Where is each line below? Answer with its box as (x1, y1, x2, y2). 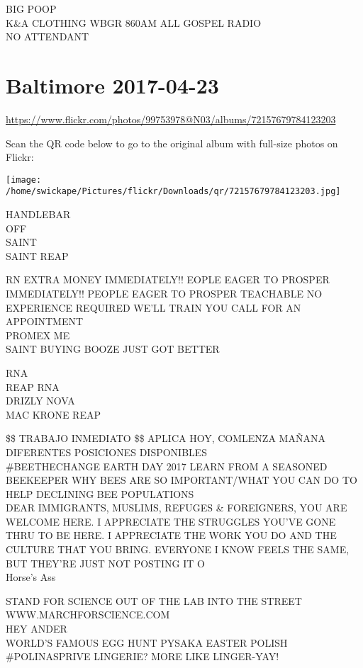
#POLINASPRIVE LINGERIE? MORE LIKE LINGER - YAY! (6, 649, 279, 664)
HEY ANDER (6, 621, 67, 636)
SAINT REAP (6, 248, 69, 263)
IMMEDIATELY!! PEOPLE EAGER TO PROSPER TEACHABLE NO (6, 285, 323, 300)
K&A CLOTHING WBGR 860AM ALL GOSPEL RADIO (6, 15, 262, 30)
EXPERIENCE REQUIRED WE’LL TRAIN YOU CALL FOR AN (6, 300, 301, 315)
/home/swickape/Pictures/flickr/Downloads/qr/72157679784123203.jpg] (6, 186, 341, 197)
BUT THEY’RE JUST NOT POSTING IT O (6, 555, 205, 570)
